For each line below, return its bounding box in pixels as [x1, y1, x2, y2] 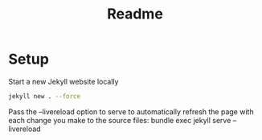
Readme [107, 5, 163, 23]
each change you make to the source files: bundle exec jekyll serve [8, 115, 231, 125]
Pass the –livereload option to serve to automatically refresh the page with [8, 106, 255, 117]
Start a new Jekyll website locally [8, 76, 119, 86]
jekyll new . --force [8, 92, 81, 101]
